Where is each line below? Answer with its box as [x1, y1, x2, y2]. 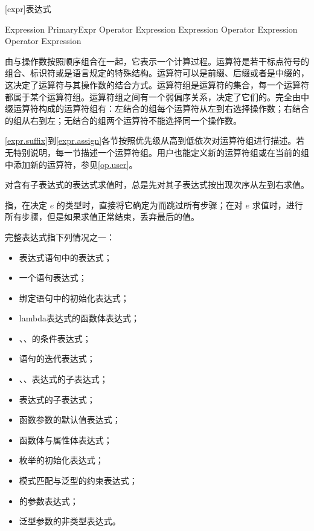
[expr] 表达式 [5, 2, 51, 14]
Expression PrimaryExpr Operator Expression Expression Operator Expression [5, 22, 298, 35]
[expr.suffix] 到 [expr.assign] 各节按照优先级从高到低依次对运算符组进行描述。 [5, 134, 296, 147]
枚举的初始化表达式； [19, 454, 104, 466]
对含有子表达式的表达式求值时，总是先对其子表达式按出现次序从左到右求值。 [5, 178, 309, 191]
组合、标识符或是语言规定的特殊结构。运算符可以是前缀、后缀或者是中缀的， [5, 66, 309, 79]
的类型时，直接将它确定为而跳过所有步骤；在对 [56, 198, 243, 211]
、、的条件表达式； [19, 332, 91, 344]
